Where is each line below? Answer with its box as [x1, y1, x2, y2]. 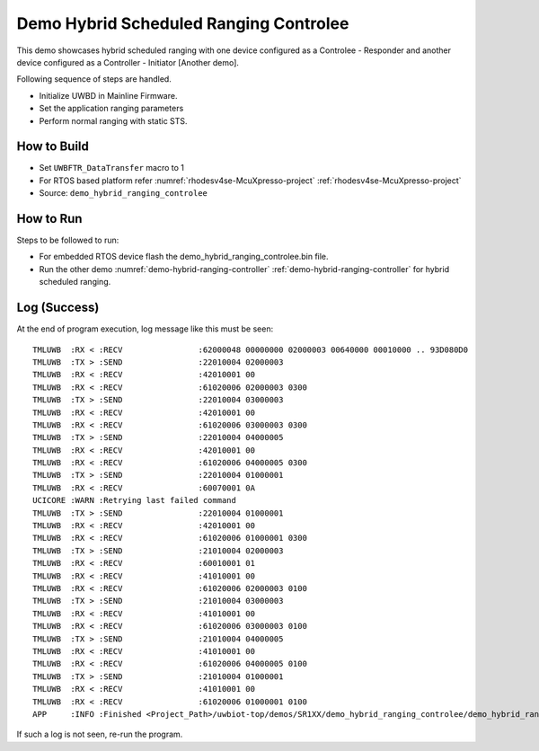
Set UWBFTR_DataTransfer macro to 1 [39, 163, 184, 173]
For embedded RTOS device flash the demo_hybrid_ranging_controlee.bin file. [39, 252, 329, 262]
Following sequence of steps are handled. [16, 74, 172, 84]
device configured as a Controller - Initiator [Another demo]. [16, 57, 240, 67]
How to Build [16, 139, 90, 155]
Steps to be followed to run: [16, 234, 119, 246]
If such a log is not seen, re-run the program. [16, 729, 183, 740]
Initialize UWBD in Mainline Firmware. [39, 90, 178, 101]
